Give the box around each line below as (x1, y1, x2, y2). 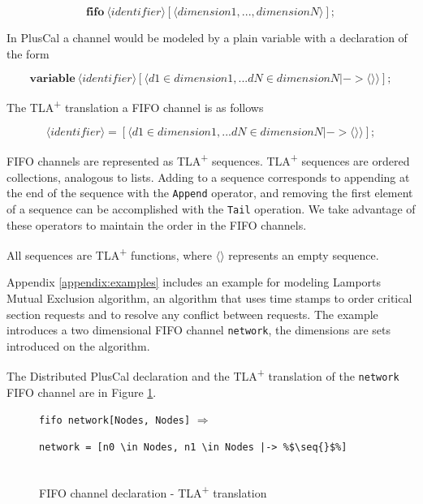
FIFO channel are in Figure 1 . (6, 383, 157, 400)
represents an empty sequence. (228, 246, 379, 263)
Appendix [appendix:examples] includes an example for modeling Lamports (6, 274, 382, 291)
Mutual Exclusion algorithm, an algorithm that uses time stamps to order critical (6, 290, 412, 307)
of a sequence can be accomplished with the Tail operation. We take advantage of (6, 200, 416, 217)
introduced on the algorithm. (6, 337, 150, 354)
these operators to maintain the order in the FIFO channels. (6, 216, 307, 233)
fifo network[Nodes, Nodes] (39, 415, 191, 427)
